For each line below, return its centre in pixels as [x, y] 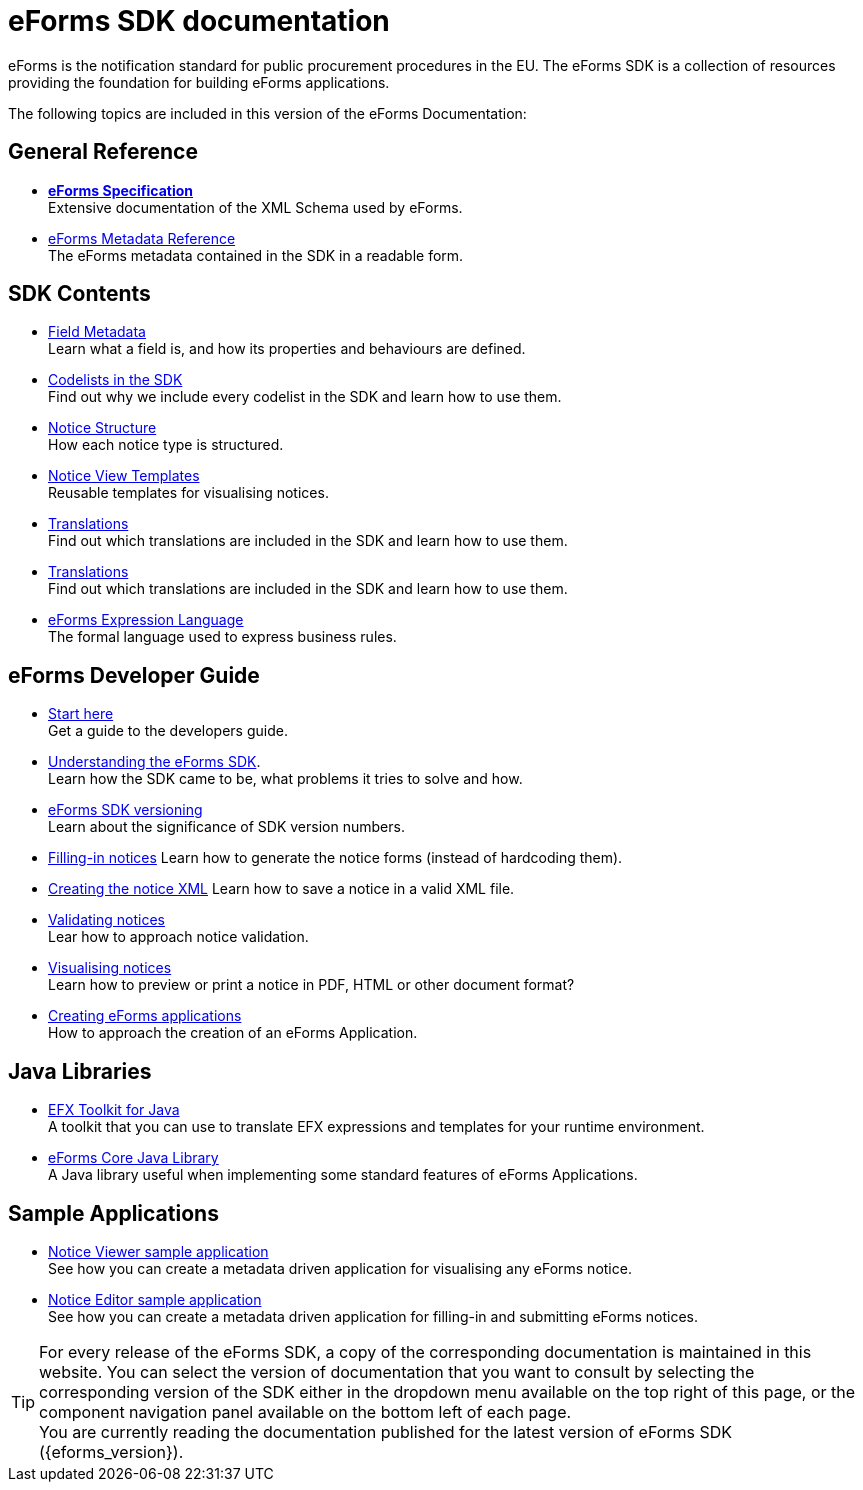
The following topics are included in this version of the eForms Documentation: [267, 113]
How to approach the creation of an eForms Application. [233, 1033]
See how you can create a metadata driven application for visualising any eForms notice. [340, 1268]
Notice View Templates [124, 476]
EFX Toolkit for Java [114, 1110]
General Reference [103, 152]
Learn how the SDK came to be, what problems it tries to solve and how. [285, 779]
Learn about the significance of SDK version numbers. [226, 827]
